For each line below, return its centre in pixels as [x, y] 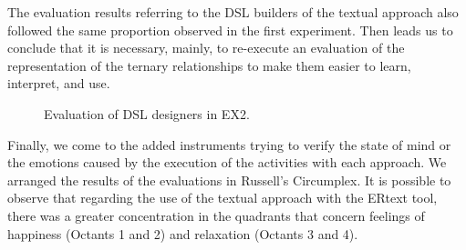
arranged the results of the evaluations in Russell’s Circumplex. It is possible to [229, 180]
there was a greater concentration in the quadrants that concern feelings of [216, 215]
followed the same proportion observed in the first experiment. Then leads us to [230, 30]
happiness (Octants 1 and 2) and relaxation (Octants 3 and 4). [183, 233]
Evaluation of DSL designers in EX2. [147, 113]
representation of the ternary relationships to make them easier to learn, [209, 65]
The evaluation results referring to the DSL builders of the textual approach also [233, 12]
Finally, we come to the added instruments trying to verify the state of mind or [229, 144]
